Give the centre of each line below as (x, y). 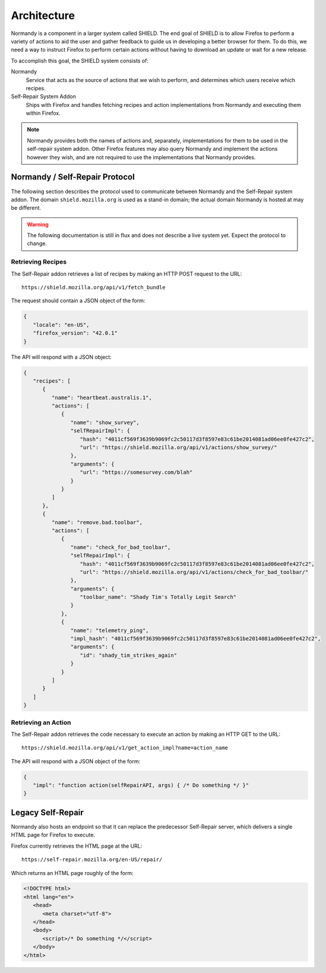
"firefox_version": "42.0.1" (75, 333)
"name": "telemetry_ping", (110, 630)
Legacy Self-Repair (48, 812)
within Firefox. (43, 113)
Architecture (43, 15)
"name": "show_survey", (105, 422)
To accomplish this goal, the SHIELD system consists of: (80, 61)
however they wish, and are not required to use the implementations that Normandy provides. (141, 157)
